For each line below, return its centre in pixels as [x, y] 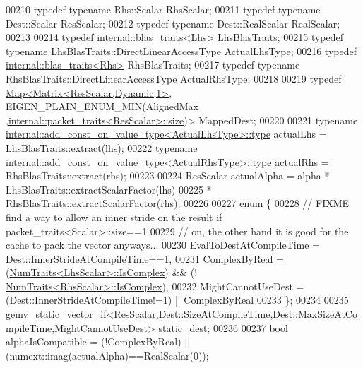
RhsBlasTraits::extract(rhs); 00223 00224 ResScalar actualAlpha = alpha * [168, 176]
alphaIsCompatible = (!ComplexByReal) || [98, 342]
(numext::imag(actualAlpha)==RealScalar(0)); [107, 355]
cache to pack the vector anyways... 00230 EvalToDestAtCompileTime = [163, 245]
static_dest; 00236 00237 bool [223, 327]
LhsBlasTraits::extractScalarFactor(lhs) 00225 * [109, 189]
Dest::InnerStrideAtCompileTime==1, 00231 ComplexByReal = [145, 258]
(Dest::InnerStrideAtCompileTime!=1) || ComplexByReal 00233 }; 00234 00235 [177, 300]
